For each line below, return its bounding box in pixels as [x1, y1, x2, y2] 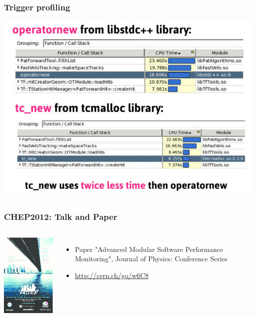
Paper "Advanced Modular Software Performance [75, 244, 223, 254]
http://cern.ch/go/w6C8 [75, 270, 149, 280]
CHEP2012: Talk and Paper [4, 211, 117, 223]
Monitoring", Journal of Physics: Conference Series [75, 253, 228, 264]
